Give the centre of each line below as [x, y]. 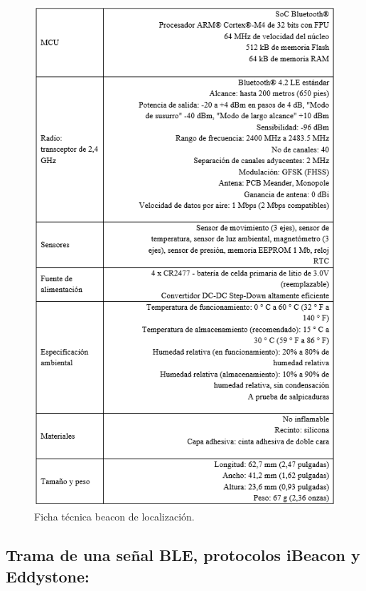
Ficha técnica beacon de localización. [114, 517]
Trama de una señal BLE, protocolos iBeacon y [183, 555]
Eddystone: [48, 576]
